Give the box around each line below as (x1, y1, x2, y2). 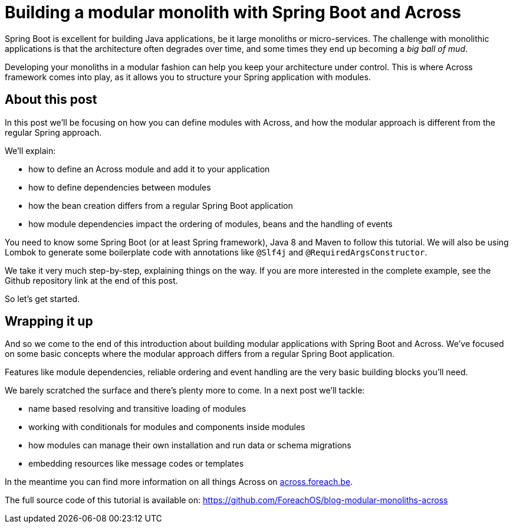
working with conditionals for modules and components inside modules (28, 422, 305, 432)
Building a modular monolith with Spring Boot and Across (5, 2, 461, 22)
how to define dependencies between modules (28, 182, 211, 192)
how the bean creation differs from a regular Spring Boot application (28, 200, 293, 211)
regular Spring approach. (5, 127, 102, 137)
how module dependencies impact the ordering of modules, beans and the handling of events (28, 218, 393, 229)
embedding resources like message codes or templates (28, 458, 244, 469)
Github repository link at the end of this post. (5, 275, 178, 286)
